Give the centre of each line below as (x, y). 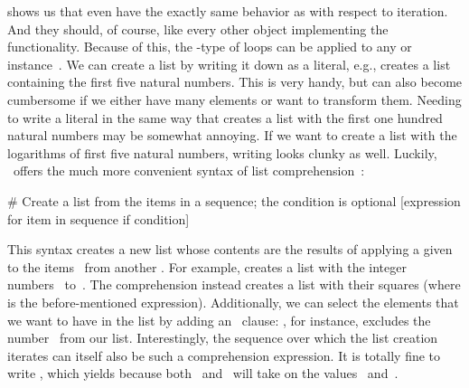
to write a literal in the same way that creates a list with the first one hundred (225, 117)
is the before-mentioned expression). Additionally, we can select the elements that (233, 302)
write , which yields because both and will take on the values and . (203, 373)
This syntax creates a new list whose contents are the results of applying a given (230, 249)
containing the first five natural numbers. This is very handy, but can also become (235, 82)
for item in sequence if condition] (98, 218)
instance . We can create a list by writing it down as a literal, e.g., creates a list (229, 64)
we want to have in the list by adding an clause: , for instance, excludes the (219, 320)
